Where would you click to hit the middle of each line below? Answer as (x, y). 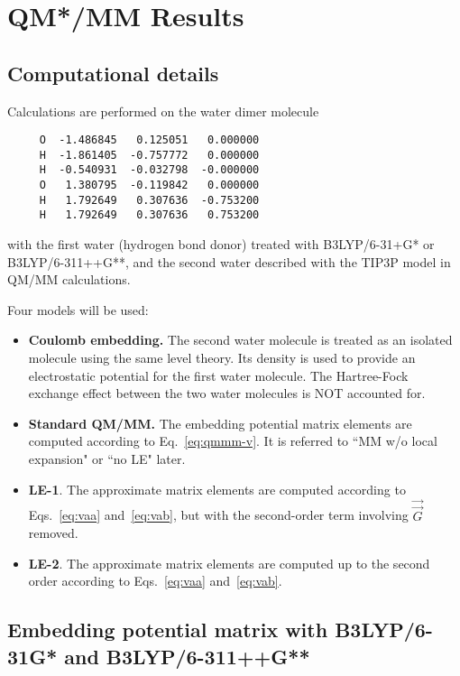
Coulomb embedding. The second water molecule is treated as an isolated (240, 340)
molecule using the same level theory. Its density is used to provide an (222, 358)
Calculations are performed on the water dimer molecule (163, 111)
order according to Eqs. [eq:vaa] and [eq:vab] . (155, 581)
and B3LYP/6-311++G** (187, 656)
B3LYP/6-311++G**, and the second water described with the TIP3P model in (229, 261)
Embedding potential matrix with (168, 630)
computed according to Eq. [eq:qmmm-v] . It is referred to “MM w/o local (233, 441)
